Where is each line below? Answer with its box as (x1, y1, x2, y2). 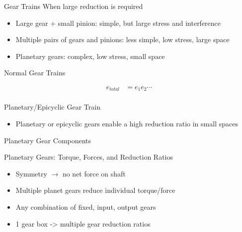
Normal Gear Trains (4, 67, 66, 78)
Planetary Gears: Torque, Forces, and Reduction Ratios (4, 152, 173, 162)
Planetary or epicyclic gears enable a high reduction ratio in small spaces (15, 118, 238, 129)
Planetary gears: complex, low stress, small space (15, 51, 165, 61)
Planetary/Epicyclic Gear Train (4, 102, 100, 112)
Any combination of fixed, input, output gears (15, 202, 156, 212)
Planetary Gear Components (4, 135, 91, 145)
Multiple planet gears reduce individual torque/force (15, 185, 175, 195)
